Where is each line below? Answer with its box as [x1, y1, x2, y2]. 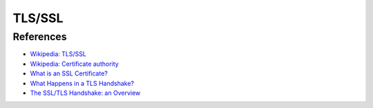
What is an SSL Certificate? [30, 69, 108, 78]
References [12, 30, 67, 43]
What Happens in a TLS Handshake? [30, 79, 135, 87]
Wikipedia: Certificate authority [30, 60, 119, 68]
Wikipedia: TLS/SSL [30, 50, 86, 58]
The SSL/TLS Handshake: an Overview [30, 89, 141, 97]
